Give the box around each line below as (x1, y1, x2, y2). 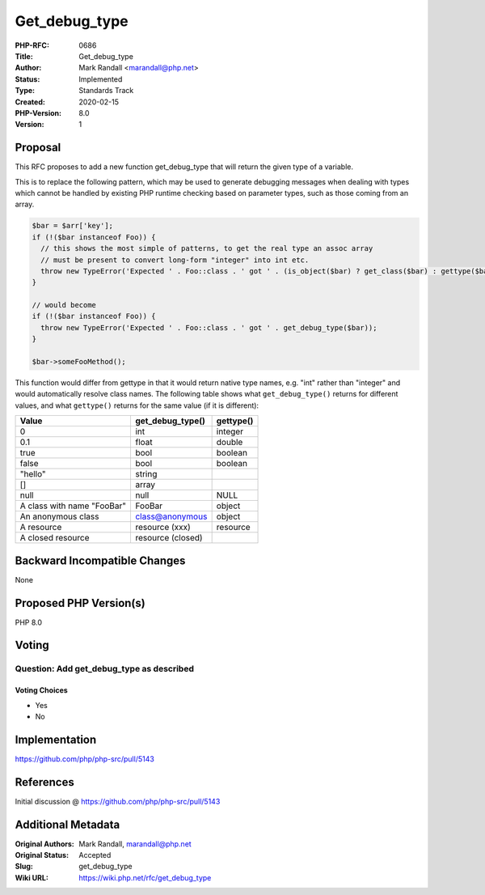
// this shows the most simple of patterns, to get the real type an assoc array (40, 244, 373, 253)
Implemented (78, 74, 123, 84)
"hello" (19, 469, 46, 480)
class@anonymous (134, 511, 208, 522)
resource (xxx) (134, 522, 192, 533)
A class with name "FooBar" (19, 500, 127, 511)
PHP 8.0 (15, 617, 43, 627)
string (134, 469, 158, 480)
